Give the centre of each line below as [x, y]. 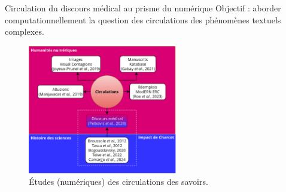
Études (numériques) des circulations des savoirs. [118, 182]
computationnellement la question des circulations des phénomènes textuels [143, 19]
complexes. [25, 31]
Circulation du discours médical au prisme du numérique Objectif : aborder [143, 8]
